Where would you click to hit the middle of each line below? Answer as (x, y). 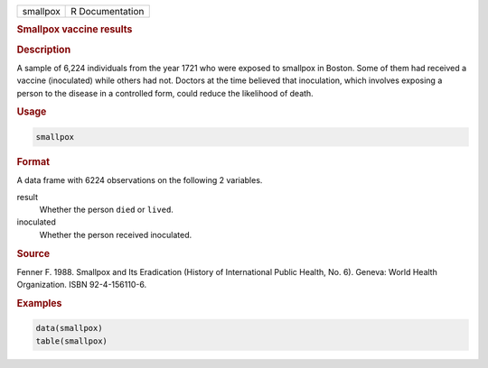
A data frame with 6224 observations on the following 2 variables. (140, 180)
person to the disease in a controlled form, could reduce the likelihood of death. (165, 93)
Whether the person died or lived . (106, 209)
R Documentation (108, 11)
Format (33, 161)
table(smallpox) (72, 341)
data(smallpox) (69, 328)
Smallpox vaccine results (75, 30)
